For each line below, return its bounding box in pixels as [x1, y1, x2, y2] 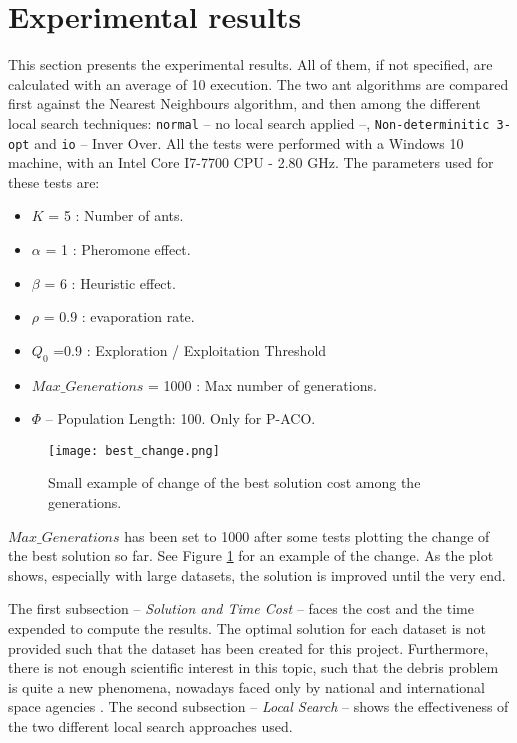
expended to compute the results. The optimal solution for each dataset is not [8, 617, 487, 638]
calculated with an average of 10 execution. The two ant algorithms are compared [8, 73, 509, 94]
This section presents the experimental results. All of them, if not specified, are [8, 54, 493, 75]
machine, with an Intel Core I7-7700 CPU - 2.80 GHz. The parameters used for [8, 152, 494, 173]
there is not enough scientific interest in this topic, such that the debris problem [8, 657, 499, 678]
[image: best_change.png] [48, 443, 220, 458]
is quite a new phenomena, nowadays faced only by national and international [8, 676, 486, 697]
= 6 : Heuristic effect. [44, 272, 176, 293]
